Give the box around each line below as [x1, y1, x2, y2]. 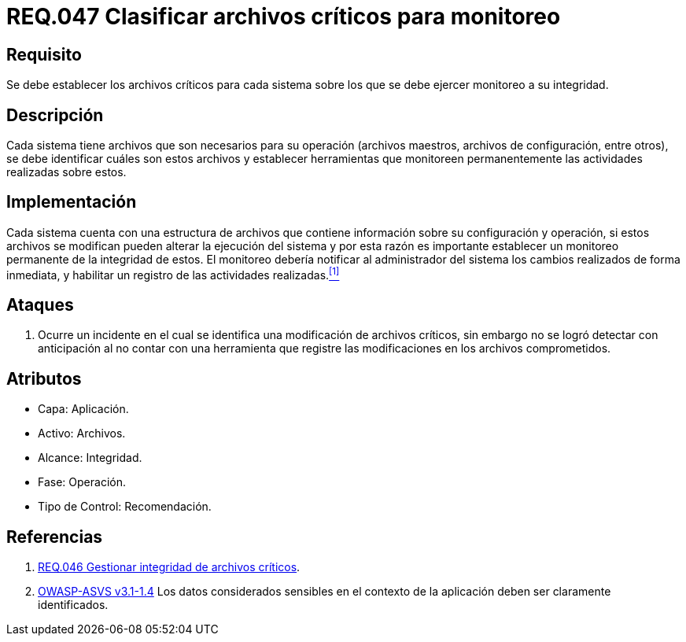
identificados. [38, 598, 109, 612]
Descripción [6, 105, 104, 125]
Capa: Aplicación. [38, 402, 129, 416]
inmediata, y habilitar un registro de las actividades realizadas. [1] [6, 265, 340, 282]
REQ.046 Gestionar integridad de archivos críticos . [38, 560, 301, 574]
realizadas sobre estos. [6, 165, 127, 179]
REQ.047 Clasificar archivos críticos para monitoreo [6, 3, 561, 30]
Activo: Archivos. [38, 426, 126, 441]
